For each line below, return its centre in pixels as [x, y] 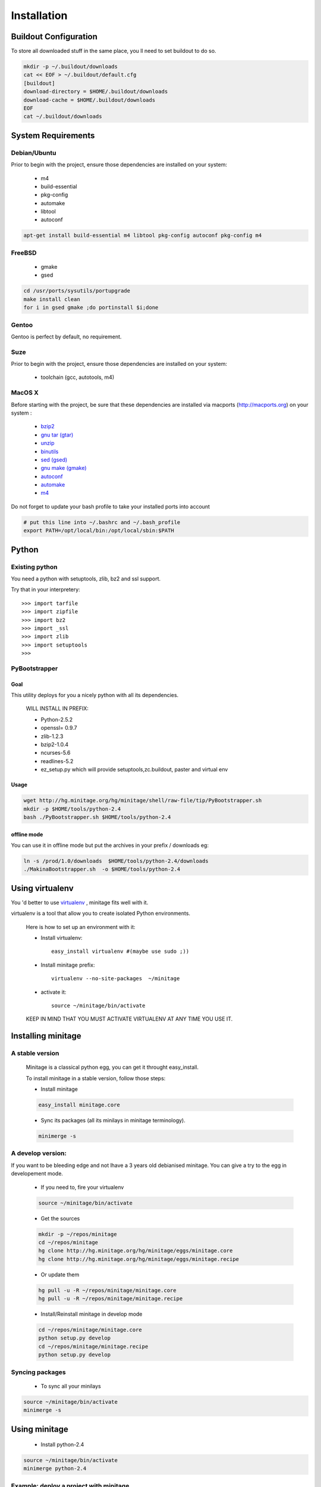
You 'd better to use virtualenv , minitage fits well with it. [80, 902]
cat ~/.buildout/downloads [63, 117]
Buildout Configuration [54, 37]
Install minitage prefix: [68, 965]
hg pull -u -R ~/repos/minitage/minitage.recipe [111, 1299]
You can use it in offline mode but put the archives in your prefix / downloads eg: [110, 845]
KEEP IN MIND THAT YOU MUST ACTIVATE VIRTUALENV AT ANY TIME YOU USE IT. [129, 1019]
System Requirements [53, 135]
